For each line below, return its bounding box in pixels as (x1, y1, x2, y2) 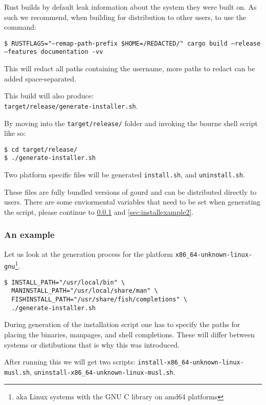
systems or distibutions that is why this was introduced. (4, 339, 180, 350)
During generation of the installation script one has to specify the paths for (4, 319, 240, 330)
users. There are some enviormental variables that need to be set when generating (4, 196, 261, 207)
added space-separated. (4, 73, 76, 84)
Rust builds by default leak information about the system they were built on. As (4, 2, 257, 12)
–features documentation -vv (4, 48, 103, 56)
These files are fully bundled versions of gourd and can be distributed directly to (4, 186, 257, 197)
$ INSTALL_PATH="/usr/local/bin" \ (4, 278, 125, 286)
